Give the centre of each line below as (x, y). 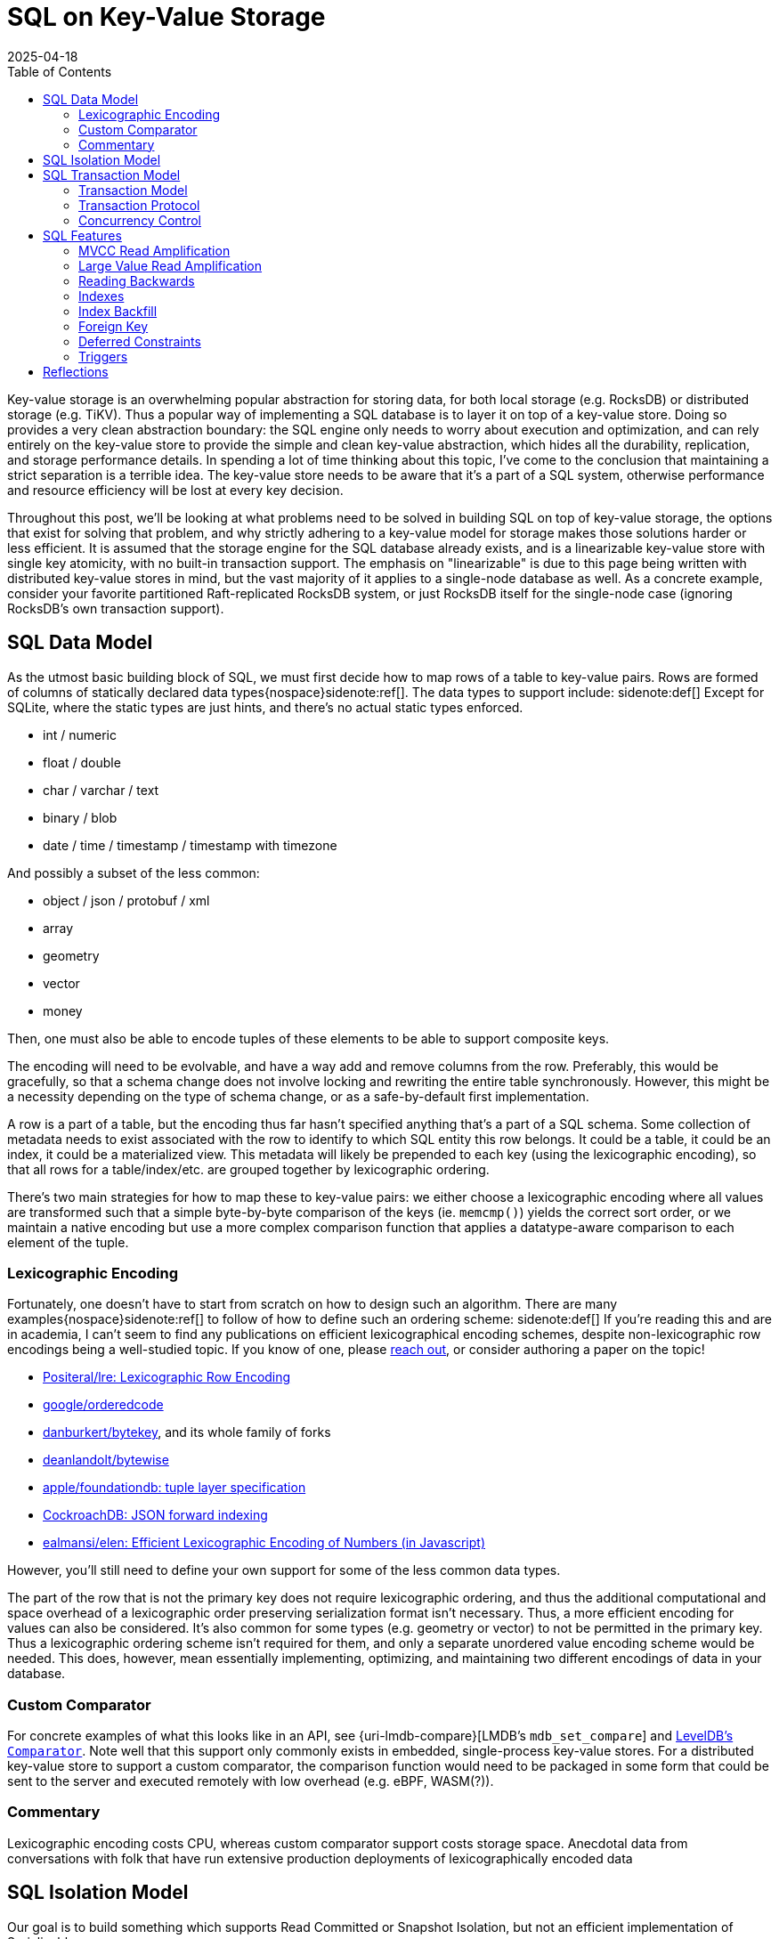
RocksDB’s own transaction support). (116, 608)
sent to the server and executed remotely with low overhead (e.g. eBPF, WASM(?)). (251, 1781)
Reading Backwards (137, 280)
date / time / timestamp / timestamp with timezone (190, 845)
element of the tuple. (68, 1242)
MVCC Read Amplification (154, 250)
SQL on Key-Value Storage (166, 17)
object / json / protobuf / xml (126, 900)
